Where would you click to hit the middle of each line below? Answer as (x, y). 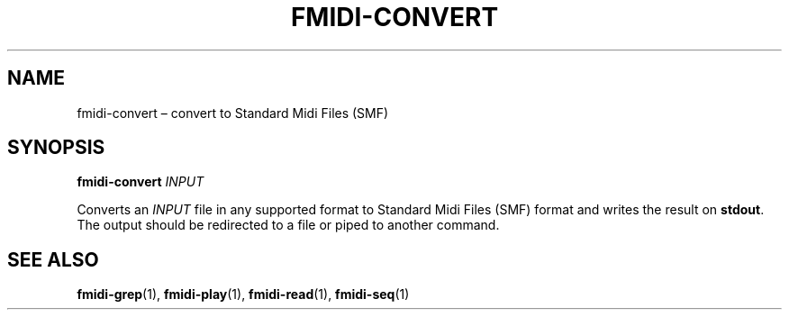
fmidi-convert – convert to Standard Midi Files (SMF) (233, 113)
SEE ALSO (53, 259)
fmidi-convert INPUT (141, 182)
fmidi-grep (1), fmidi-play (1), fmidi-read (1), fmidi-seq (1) (243, 294)
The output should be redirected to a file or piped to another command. (288, 225)
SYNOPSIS (56, 148)
